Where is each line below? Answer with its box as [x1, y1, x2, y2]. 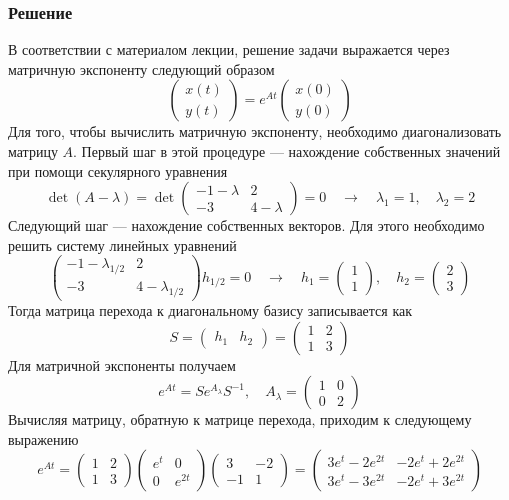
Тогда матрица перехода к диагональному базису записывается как [8, 300, 413, 321]
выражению [8, 428, 79, 449]
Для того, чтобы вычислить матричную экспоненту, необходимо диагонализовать [8, 121, 502, 142]
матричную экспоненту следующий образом [8, 58, 275, 79]
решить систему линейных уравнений [8, 234, 237, 255]
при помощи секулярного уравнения [8, 160, 228, 181]
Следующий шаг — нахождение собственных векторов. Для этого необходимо [8, 215, 485, 236]
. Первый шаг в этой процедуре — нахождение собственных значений [73, 141, 501, 161]
